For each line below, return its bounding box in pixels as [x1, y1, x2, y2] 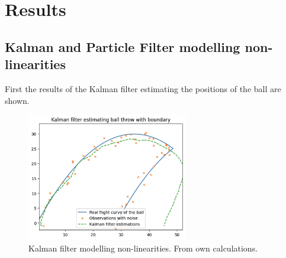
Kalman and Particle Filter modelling [5, 37, 240, 55]
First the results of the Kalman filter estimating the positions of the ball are [5, 82, 281, 94]
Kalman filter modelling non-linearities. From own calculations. [28, 241, 258, 254]
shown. [5, 94, 30, 106]
